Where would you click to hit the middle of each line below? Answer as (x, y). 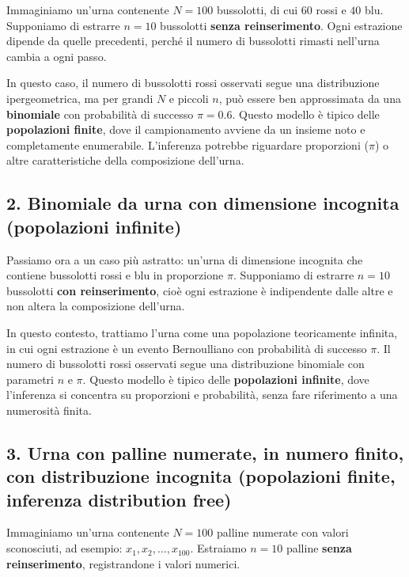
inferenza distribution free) (119, 499)
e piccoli (189, 98)
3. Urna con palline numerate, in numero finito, (205, 452)
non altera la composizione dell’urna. (96, 306)
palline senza (319, 548)
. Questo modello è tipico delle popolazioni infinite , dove (226, 379)
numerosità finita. (49, 410)
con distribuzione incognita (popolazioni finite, (201, 476)
